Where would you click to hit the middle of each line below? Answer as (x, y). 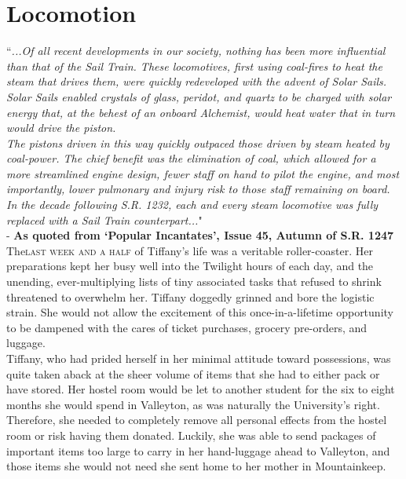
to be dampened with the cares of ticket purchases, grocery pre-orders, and (187, 327)
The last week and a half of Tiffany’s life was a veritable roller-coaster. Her (190, 250)
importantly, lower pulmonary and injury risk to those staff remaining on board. (198, 189)
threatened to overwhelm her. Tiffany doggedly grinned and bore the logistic (190, 296)
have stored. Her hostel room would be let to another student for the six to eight (201, 389)
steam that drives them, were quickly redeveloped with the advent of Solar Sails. (197, 81)
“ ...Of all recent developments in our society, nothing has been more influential (196, 51)
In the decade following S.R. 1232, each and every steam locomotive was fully (192, 205)
